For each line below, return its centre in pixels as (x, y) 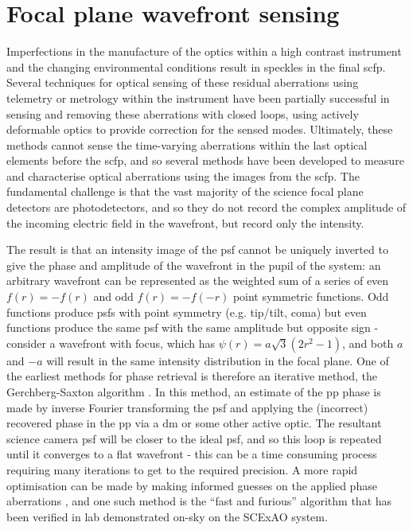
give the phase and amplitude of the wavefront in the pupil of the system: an (194, 265)
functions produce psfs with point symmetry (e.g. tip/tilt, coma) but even (187, 312)
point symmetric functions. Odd (311, 296)
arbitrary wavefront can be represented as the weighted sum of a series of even (198, 281)
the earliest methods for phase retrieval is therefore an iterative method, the (192, 376)
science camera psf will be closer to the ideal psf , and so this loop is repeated (194, 438)
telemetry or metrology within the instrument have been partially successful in (198, 97)
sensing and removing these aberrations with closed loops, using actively (183, 113)
